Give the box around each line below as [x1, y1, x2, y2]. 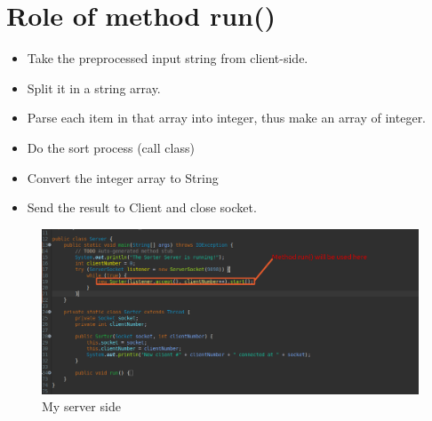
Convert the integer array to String [27, 168, 219, 187]
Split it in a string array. [27, 78, 161, 97]
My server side [42, 397, 121, 416]
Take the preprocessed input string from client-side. [27, 49, 308, 68]
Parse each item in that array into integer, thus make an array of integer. [27, 108, 427, 127]
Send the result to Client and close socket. [27, 198, 257, 217]
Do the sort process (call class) [27, 138, 195, 156]
